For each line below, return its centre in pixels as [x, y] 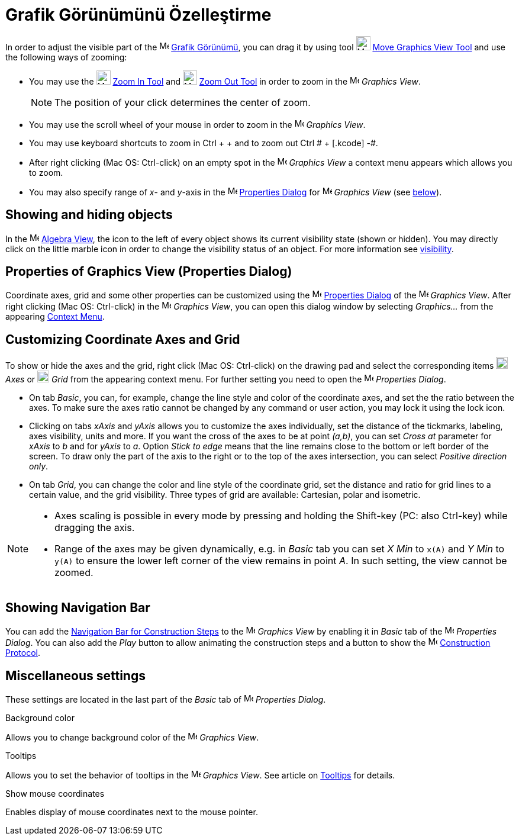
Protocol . [23, 653]
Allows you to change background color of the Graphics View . [132, 737]
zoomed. [74, 573]
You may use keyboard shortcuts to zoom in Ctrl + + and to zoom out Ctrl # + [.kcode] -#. [204, 143]
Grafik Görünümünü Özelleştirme [138, 15]
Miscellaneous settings [75, 675]
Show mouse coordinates [55, 793]
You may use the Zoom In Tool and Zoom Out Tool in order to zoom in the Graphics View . [225, 81]
